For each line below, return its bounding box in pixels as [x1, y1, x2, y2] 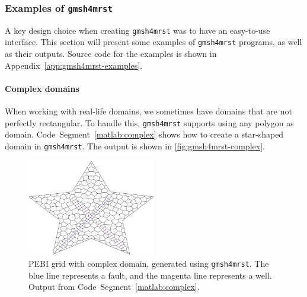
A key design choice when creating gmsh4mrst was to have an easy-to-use [5, 24, 270, 36]
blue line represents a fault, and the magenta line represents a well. [28, 269, 272, 281]
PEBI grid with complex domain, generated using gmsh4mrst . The [28, 257, 269, 269]
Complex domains [5, 82, 79, 94]
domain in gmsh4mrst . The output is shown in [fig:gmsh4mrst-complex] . [5, 139, 265, 152]
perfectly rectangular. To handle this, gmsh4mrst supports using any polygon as [5, 116, 294, 129]
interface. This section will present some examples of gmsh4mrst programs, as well [5, 36, 302, 48]
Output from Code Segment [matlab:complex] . [28, 280, 200, 293]
